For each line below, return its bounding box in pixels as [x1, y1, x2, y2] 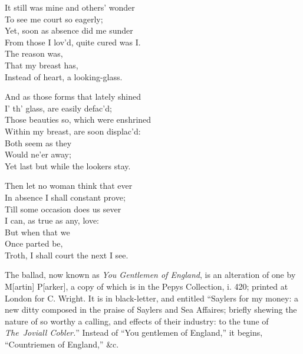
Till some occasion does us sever [5, 202, 121, 215]
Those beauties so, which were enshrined [5, 113, 151, 126]
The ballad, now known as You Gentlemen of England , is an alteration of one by [5, 268, 296, 281]
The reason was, [5, 47, 63, 60]
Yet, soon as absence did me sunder [5, 24, 133, 37]
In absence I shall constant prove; [5, 191, 126, 203]
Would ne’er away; [5, 148, 71, 160]
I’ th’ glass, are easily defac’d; [5, 101, 112, 114]
